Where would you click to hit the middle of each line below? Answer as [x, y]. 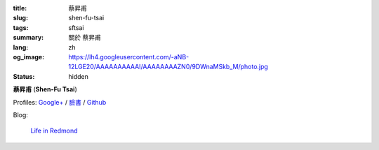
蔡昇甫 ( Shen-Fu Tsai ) [45, 89]
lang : [21, 47]
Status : [24, 76]
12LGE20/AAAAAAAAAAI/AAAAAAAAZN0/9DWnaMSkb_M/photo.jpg [168, 67]
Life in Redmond [54, 131]
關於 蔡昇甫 [85, 38]
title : [20, 8]
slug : [20, 18]
